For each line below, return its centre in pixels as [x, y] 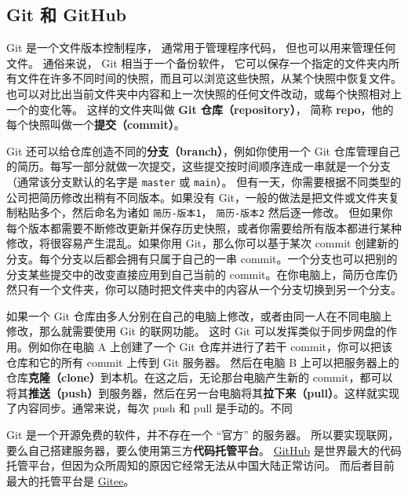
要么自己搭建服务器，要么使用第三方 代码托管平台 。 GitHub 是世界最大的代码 [204, 450]
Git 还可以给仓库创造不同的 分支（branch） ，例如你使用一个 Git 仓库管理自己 [203, 150]
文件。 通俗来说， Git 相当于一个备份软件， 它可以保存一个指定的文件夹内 [197, 62]
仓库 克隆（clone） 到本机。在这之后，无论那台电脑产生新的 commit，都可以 [200, 377]
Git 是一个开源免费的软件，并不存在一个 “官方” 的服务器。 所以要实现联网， [203, 434]
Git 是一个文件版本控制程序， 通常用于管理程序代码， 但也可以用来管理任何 [201, 48]
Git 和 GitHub [66, 15]
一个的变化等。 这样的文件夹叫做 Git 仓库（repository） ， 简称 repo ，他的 [200, 109]
